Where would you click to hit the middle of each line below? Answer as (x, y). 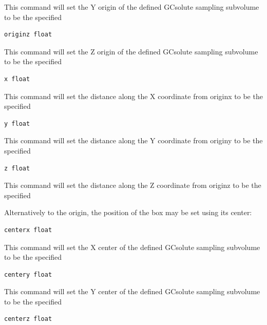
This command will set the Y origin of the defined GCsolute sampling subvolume (132, 7)
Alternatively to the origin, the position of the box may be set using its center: (128, 212)
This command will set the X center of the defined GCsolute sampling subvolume (132, 247)
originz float (28, 35)
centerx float (28, 230)
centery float (28, 274)
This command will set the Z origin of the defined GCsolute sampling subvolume (131, 51)
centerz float (28, 319)
